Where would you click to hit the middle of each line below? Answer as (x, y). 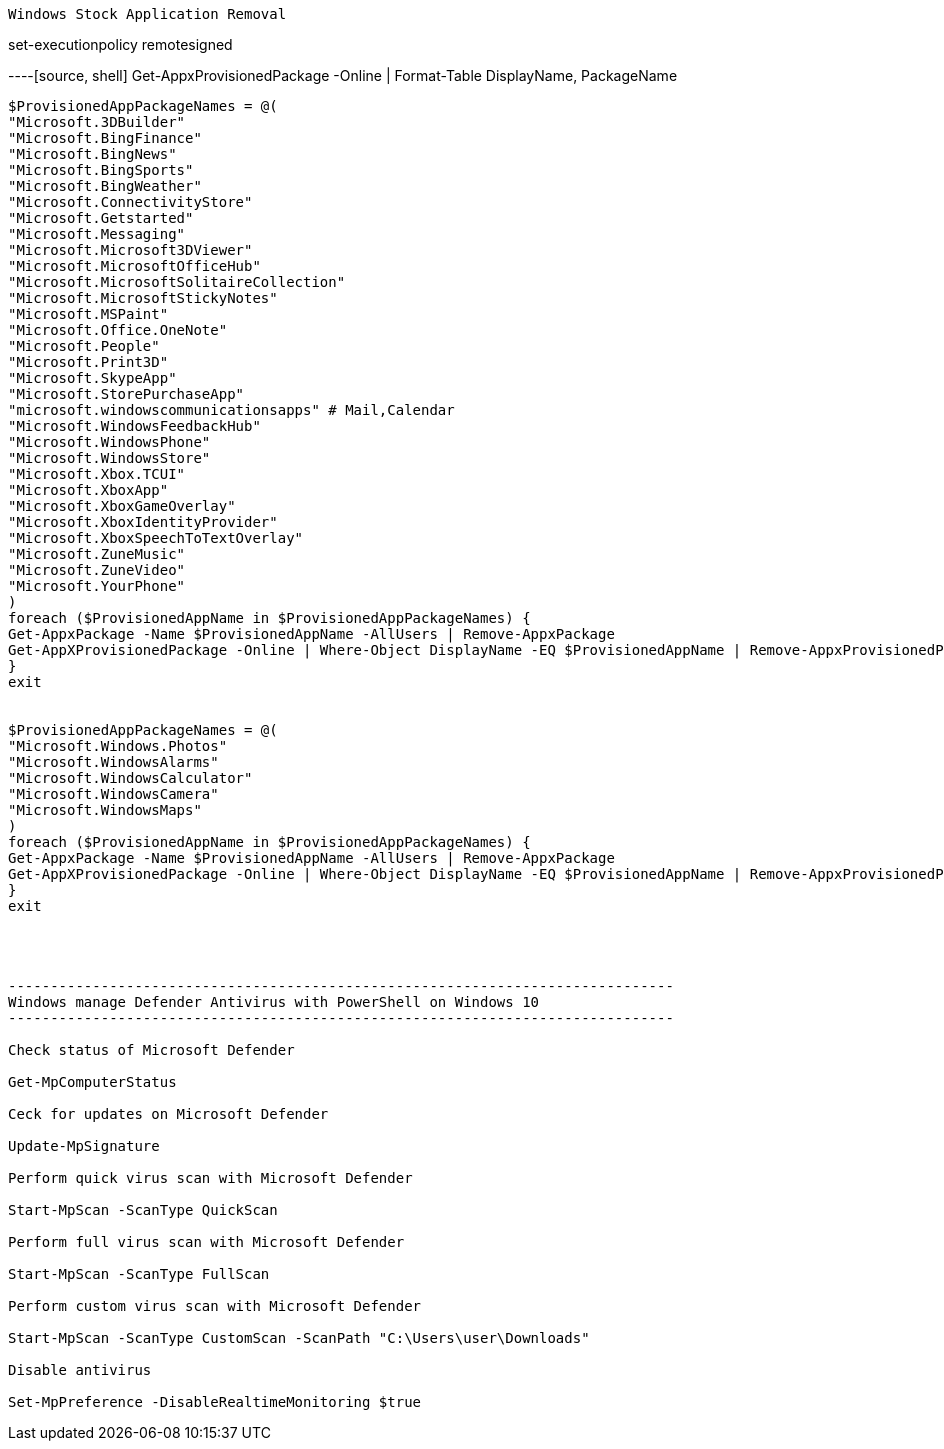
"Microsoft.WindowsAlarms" (113, 762)
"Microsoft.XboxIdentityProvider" (143, 522)
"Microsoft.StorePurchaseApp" (126, 394)
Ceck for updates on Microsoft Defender (168, 1114)
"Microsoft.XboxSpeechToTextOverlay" (156, 538)
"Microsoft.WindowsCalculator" (130, 778)
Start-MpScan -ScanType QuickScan (143, 1210)
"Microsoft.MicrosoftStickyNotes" (143, 298)
